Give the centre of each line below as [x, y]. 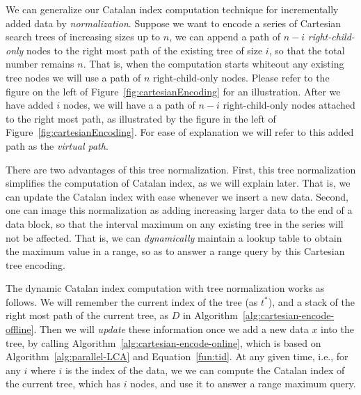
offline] [20, 329]
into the [337, 329]
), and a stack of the [311, 301]
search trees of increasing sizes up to [83, 37]
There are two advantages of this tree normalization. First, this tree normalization [181, 169]
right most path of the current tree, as [87, 315]
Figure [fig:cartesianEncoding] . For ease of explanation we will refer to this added [180, 132]
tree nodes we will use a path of [73, 77]
